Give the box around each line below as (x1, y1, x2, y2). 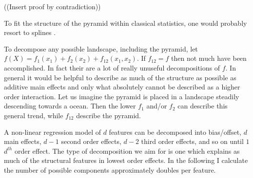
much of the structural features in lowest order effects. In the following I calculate (4, 155, 248, 165)
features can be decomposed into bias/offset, (109, 126, 241, 137)
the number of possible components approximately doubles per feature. (4, 164, 216, 175)
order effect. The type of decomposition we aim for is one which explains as (14, 145, 240, 156)
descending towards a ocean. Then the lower (4, 101, 136, 111)
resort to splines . (4, 27, 56, 37)
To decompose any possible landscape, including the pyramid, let (4, 43, 198, 53)
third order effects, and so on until (141, 136, 244, 146)
